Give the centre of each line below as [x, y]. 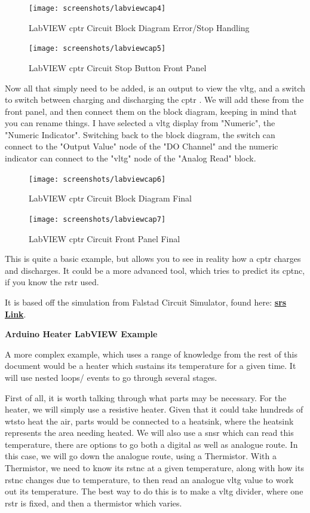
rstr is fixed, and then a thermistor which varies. [93, 503]
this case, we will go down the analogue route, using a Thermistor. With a [141, 456]
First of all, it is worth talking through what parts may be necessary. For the [146, 397]
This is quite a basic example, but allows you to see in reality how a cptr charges [153, 259]
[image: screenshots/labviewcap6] [97, 179]
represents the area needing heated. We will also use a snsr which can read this [149, 433]
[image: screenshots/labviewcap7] [97, 219]
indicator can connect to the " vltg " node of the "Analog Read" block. [131, 158]
